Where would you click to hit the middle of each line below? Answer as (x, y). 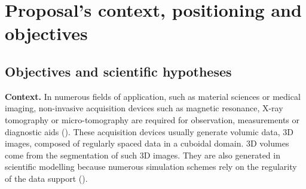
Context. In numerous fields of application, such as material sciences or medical (153, 96)
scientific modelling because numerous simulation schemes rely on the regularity (151, 167)
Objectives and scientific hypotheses (118, 71)
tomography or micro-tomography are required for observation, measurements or (152, 119)
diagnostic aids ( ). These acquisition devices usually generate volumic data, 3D (149, 131)
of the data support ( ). (46, 178)
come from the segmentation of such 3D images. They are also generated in (143, 155)
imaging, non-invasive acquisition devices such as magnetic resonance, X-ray (144, 108)
